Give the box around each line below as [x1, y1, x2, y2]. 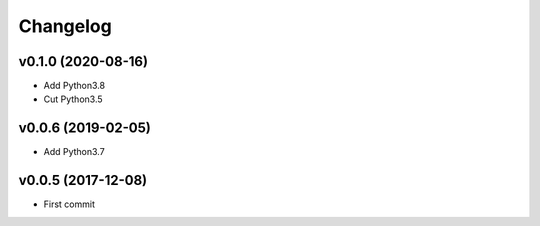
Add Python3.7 [43, 146, 105, 158]
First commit [43, 198, 95, 210]
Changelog [18, 15, 112, 37]
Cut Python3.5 [43, 93, 104, 105]
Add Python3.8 [43, 80, 105, 92]
